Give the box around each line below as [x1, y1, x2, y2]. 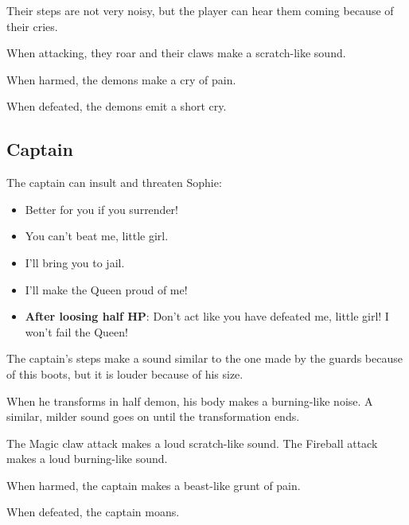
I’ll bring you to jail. [25, 254, 125, 270]
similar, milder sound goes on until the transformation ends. [6, 408, 300, 425]
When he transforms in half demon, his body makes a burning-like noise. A [6, 392, 373, 409]
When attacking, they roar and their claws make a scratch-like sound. [6, 45, 346, 61]
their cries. [6, 17, 58, 34]
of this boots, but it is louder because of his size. [6, 365, 243, 382]
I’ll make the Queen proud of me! [25, 281, 188, 297]
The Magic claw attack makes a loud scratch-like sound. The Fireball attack [6, 434, 378, 451]
